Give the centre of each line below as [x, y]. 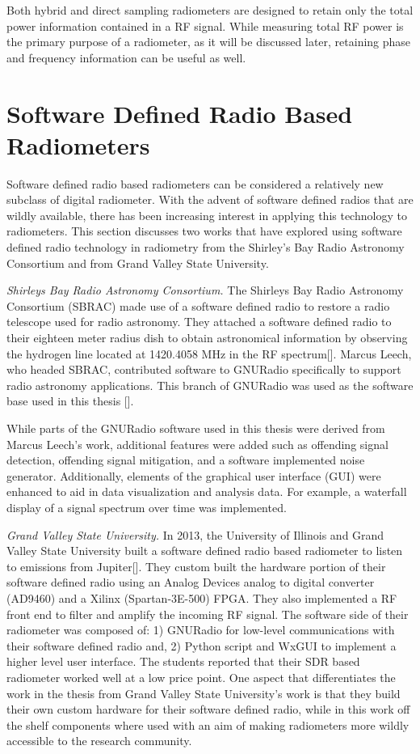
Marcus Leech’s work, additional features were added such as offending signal [197, 444]
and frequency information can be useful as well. [126, 57]
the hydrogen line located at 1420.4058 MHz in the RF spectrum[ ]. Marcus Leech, [209, 353]
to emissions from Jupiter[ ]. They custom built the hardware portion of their [196, 566]
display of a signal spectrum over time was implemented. [147, 507]
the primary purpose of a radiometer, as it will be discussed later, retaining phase [209, 42]
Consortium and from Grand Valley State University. [138, 263]
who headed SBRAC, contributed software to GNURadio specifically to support [204, 369]
